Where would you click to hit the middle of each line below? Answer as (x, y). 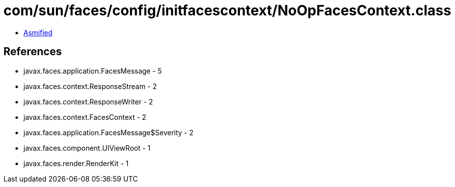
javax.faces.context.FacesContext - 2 (85, 117)
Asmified (38, 32)
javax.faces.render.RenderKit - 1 (76, 163)
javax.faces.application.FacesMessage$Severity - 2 (109, 132)
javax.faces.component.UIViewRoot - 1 (87, 148)
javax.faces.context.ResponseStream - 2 (90, 86)
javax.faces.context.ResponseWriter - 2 (88, 101)
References (33, 52)
